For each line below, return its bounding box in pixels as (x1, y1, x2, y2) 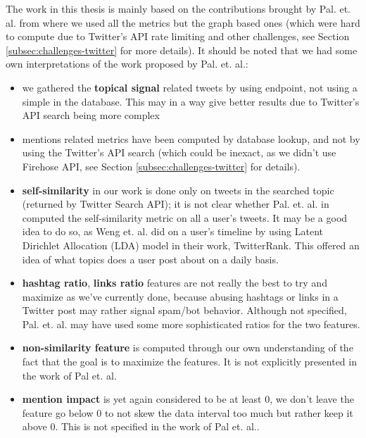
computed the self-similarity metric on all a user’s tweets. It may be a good (22, 210, 348, 225)
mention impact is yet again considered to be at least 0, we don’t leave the (22, 392, 354, 406)
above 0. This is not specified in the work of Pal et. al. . (22, 419, 260, 434)
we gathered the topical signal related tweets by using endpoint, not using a (22, 80, 358, 94)
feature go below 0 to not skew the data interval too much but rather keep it (22, 405, 353, 420)
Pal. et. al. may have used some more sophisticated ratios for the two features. (22, 316, 360, 331)
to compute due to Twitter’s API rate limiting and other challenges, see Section (6, 29, 350, 44)
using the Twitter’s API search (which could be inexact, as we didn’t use (22, 145, 336, 160)
